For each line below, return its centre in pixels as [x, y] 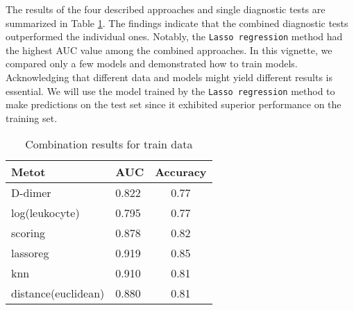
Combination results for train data [109, 144]
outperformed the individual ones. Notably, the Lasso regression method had [174, 36]
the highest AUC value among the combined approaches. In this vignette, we [169, 50]
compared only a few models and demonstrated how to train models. [152, 63]
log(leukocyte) [45, 213]
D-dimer [31, 193]
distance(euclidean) [58, 293]
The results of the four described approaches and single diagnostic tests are [166, 9]
